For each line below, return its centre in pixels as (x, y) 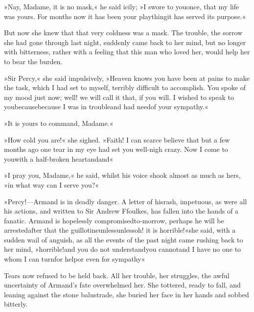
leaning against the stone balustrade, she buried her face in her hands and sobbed (127, 294)
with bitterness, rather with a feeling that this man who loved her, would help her (127, 52)
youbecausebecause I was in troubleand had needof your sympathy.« (106, 107)
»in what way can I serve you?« (52, 184)
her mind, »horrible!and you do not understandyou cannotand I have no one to (123, 249)
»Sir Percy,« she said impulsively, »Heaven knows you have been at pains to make (127, 78)
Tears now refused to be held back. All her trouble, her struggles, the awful (117, 275)
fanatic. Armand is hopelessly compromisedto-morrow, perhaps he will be (114, 220)
